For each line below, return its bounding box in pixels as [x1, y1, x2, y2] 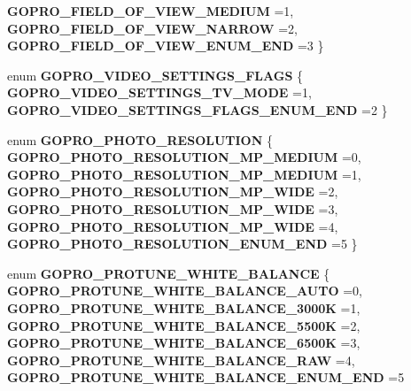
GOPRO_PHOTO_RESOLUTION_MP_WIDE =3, [7, 199, 338, 218]
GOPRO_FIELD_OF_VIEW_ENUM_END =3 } [7, 36, 324, 55]
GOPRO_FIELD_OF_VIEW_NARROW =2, [7, 19, 298, 37]
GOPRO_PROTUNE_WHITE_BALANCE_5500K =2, [7, 316, 361, 334]
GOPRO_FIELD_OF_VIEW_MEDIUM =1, [7, 2, 294, 19]
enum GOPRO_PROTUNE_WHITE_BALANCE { [7, 264, 330, 282]
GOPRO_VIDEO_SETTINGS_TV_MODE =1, [7, 83, 312, 102]
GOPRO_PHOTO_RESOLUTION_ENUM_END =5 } [7, 234, 358, 253]
